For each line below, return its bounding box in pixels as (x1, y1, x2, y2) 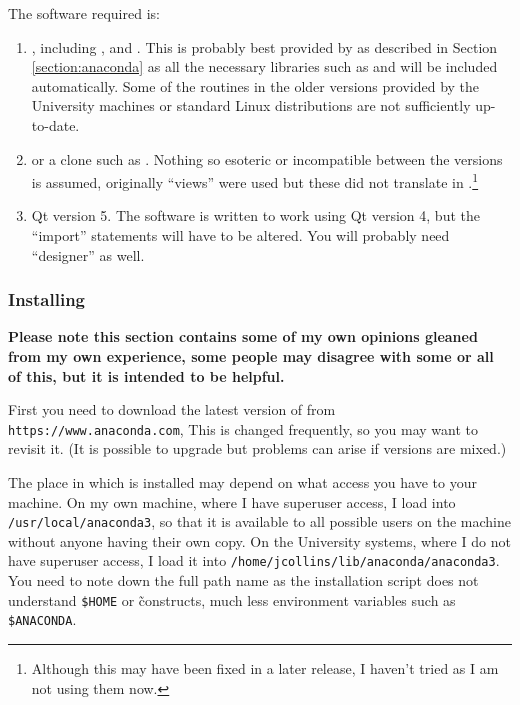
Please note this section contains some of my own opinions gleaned (8, 326, 478, 347)
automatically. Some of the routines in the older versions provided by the (31, 75, 480, 96)
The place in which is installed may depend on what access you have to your (8, 472, 477, 493)
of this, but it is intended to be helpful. (8, 365, 285, 386)
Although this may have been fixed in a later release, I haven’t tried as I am (31, 658, 499, 679)
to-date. (31, 114, 80, 135)
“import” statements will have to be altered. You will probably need (31, 225, 450, 245)
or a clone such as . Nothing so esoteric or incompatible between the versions (31, 148, 503, 169)
